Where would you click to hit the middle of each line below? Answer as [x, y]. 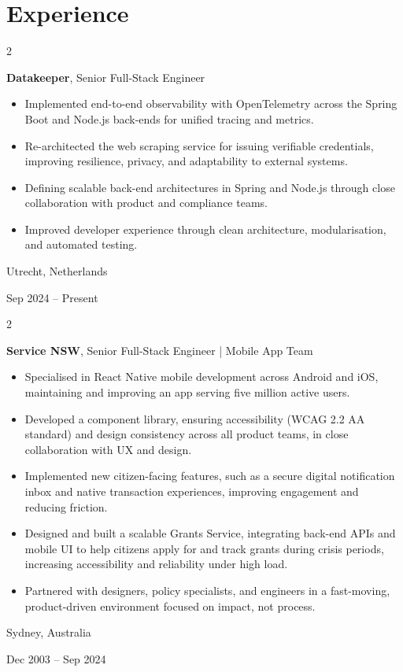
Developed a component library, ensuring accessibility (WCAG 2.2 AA [195, 418]
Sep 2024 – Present [52, 297]
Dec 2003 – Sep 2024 [56, 658]
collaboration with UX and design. [108, 449]
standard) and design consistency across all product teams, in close [187, 434]
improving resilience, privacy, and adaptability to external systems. [186, 161]
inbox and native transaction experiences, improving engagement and [192, 491]
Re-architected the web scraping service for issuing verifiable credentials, [199, 145]
